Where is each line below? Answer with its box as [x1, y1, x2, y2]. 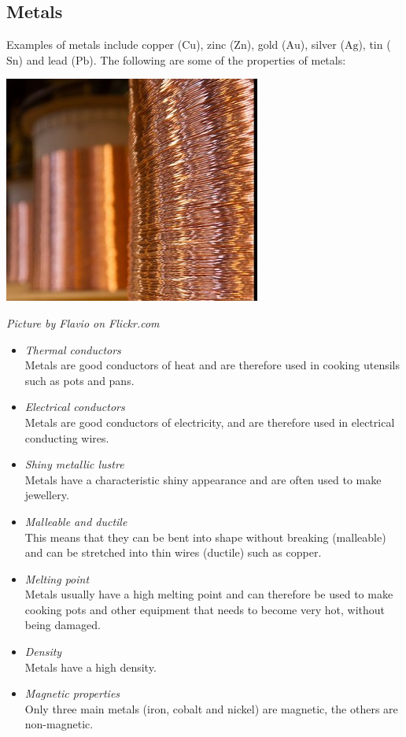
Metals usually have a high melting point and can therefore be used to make [24, 586, 393, 602]
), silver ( [300, 36, 345, 53]
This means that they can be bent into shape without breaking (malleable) [24, 528, 386, 545]
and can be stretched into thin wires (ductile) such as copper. [24, 544, 322, 561]
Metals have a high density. [24, 658, 157, 675]
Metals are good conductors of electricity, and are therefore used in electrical [24, 413, 395, 430]
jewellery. [24, 487, 69, 503]
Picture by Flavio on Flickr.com [6, 314, 160, 331]
